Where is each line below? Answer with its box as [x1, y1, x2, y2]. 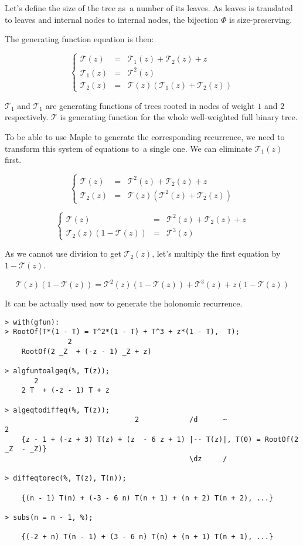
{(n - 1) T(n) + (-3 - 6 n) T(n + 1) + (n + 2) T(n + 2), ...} [21, 493, 274, 502]
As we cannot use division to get [5, 247, 121, 260]
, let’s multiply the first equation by [152, 247, 281, 260]
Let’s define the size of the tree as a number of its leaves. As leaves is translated [5, 2, 293, 13]
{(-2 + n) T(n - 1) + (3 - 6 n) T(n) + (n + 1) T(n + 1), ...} [21, 533, 274, 541]
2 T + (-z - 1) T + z [21, 386, 110, 395]
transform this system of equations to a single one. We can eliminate [5, 142, 253, 154]
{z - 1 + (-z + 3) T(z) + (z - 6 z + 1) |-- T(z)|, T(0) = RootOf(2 [21, 435, 299, 444]
